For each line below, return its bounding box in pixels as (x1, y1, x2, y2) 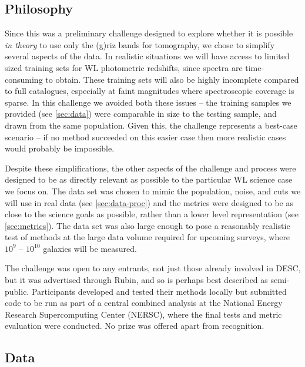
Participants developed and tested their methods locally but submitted (31, 285, 287, 297)
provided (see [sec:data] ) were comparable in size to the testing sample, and (5, 107, 277, 120)
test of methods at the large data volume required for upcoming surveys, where (5, 231, 290, 243)
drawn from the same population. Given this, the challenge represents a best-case (5, 119, 297, 131)
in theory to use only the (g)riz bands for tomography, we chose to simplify (5, 38, 275, 50)
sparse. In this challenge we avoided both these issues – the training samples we (5, 96, 291, 108)
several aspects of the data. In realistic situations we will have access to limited (5, 50, 290, 62)
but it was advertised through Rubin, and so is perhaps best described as (5, 274, 268, 286)
